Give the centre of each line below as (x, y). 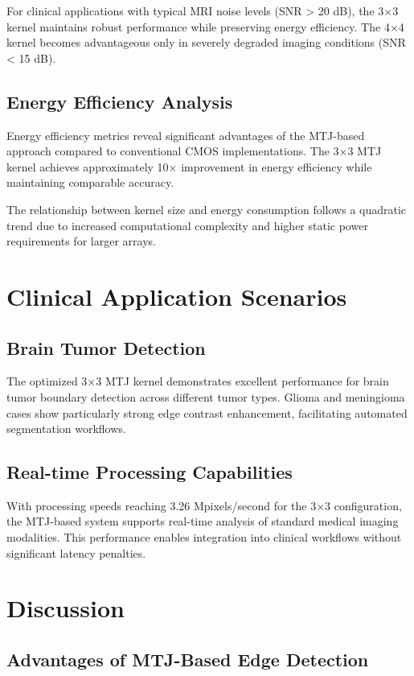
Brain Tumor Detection (106, 347)
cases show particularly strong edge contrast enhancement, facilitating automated (207, 412)
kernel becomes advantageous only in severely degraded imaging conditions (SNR (206, 42)
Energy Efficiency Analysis (120, 101)
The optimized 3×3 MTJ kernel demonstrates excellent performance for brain (198, 381)
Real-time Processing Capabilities (150, 472)
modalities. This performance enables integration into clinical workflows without (204, 537)
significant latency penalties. (76, 552)
